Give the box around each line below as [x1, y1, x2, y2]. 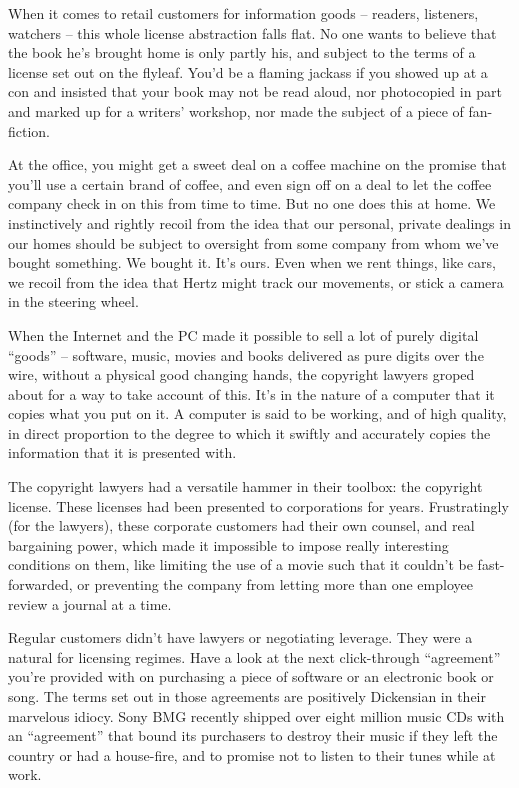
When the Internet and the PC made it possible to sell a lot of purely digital [8, 324, 479, 345]
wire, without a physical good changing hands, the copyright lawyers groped [8, 364, 475, 385]
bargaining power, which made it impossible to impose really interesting [8, 534, 449, 555]
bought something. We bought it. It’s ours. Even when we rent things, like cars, [8, 252, 496, 273]
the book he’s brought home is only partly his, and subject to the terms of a [8, 42, 476, 63]
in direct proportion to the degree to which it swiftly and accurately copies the [8, 422, 491, 443]
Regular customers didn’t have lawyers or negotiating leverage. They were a [8, 627, 473, 648]
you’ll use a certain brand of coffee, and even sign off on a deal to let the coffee [8, 173, 492, 194]
